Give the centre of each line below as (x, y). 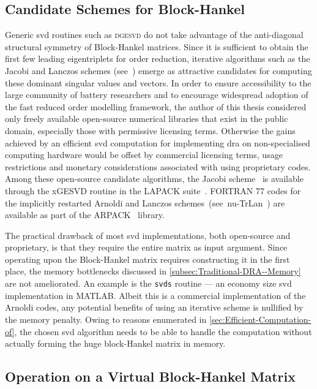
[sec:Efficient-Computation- (260, 319)
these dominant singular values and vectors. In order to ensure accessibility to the (158, 82)
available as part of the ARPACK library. (85, 215)
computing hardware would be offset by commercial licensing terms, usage (144, 155)
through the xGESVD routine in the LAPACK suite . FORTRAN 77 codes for (153, 190)
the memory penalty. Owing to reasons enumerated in (106, 319)
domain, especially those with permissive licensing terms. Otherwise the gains (150, 130)
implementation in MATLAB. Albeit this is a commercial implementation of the (155, 295)
